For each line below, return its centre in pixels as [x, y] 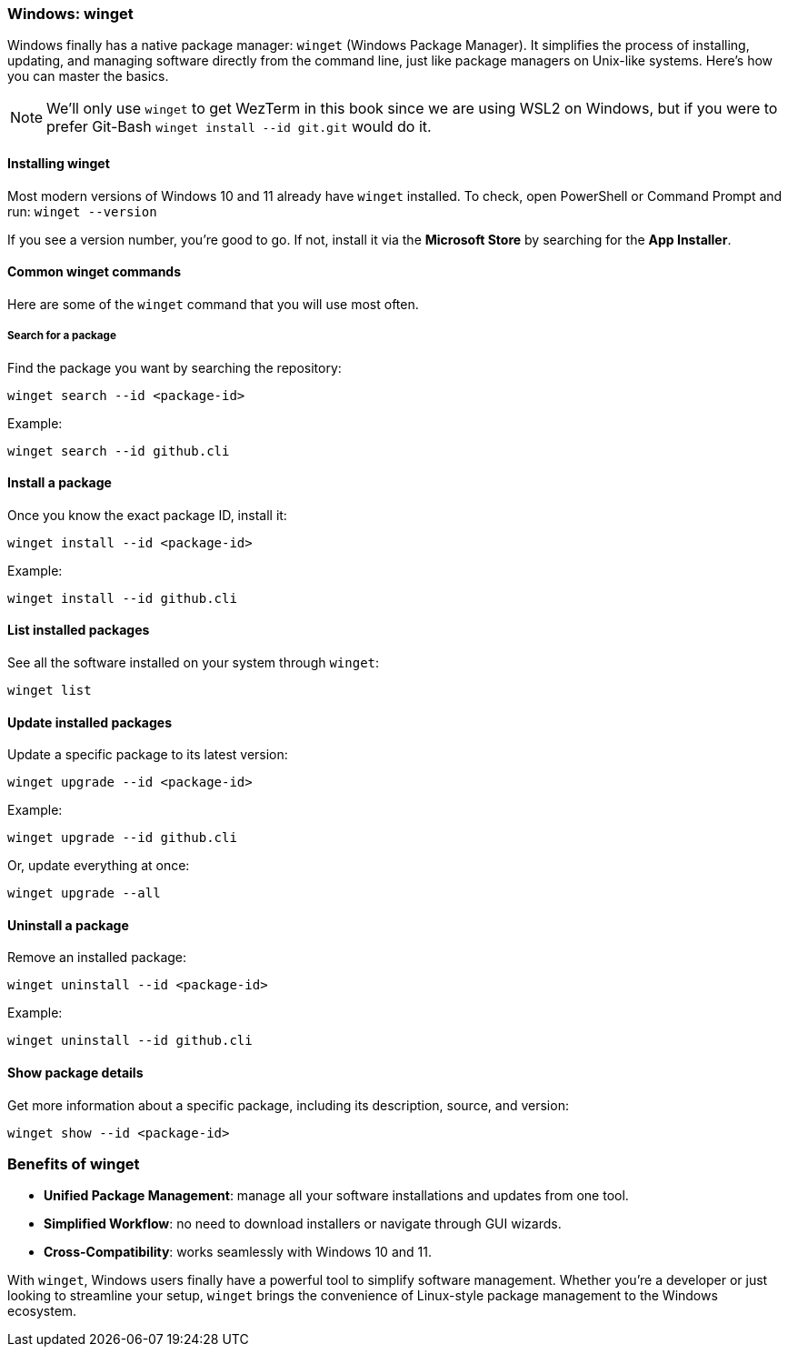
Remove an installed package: [97, 958]
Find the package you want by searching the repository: [175, 367]
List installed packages [79, 630]
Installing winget [59, 163]
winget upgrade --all [84, 893]
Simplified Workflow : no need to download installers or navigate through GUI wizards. [303, 1224]
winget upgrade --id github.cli [122, 838]
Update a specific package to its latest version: [148, 755]
